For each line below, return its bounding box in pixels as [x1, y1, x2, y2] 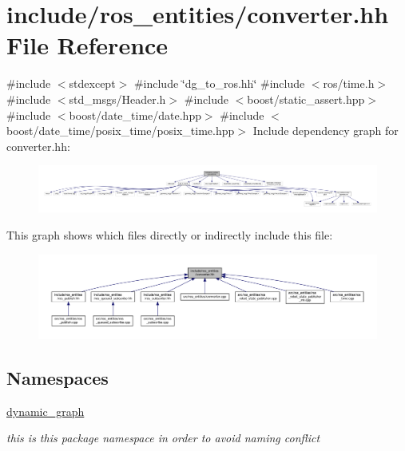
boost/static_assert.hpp [247, 90, 365, 107]
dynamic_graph [6, 402, 85, 419]
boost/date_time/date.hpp [69, 106, 201, 123]
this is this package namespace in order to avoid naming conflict [6, 429, 320, 446]
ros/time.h [323, 75, 375, 92]
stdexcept [69, 75, 116, 92]
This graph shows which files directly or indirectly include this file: [6, 227, 333, 243]
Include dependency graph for [252, 122, 399, 139]
